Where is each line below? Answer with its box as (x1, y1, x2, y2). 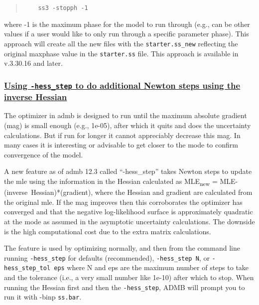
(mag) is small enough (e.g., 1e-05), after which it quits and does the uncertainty (4, 120, 251, 131)
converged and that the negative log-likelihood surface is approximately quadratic (4, 206, 253, 217)
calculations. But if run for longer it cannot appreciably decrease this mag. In (4, 130, 241, 140)
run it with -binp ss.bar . (4, 292, 82, 302)
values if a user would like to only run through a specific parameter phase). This (4, 28, 249, 39)
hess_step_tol (4, 265, 51, 272)
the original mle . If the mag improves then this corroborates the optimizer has (4, 196, 243, 207)
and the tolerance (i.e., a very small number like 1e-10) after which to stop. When (4, 272, 254, 283)
